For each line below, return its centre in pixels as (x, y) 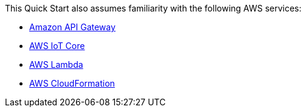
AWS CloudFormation (72, 83)
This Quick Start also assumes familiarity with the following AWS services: (153, 8)
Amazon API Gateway (72, 27)
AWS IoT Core (57, 46)
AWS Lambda (56, 64)
